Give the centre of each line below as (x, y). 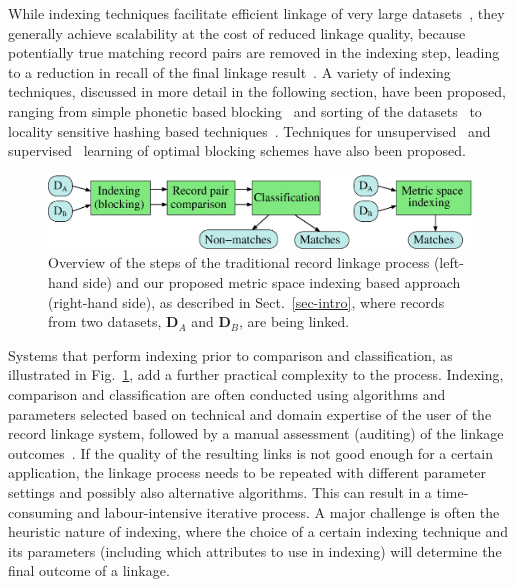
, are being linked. (294, 321)
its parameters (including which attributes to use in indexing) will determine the (255, 550)
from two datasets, (105, 321)
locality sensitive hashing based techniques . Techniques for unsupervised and (249, 130)
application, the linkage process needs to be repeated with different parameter (247, 472)
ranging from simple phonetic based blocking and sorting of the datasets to (245, 110)
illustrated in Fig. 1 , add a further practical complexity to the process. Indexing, (256, 374)
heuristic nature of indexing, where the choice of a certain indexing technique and (258, 531)
